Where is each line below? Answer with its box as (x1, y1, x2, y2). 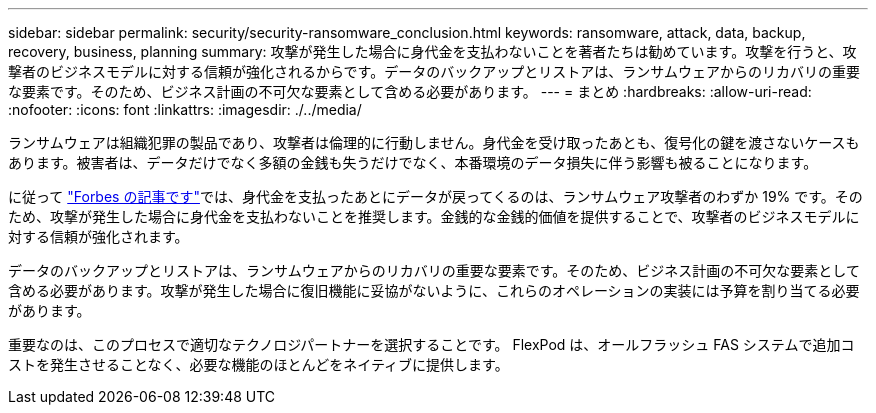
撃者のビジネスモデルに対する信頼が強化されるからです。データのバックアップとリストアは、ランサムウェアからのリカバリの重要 (8, 63, 860, 80)
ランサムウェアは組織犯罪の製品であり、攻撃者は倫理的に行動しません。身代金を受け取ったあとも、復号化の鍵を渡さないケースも (8, 134, 860, 151)
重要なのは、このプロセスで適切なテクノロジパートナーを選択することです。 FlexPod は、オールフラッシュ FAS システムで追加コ (8, 336, 855, 353)
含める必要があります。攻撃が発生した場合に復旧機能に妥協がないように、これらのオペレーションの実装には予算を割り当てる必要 (8, 282, 860, 299)
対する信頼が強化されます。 (8, 228, 189, 245)
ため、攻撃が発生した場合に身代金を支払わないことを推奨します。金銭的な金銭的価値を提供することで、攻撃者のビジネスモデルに (8, 208, 860, 225)
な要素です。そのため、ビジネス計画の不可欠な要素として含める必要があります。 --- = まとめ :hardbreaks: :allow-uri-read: (8, 83, 812, 100)
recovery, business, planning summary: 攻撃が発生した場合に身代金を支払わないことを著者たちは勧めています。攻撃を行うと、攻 (8, 43, 857, 60)
